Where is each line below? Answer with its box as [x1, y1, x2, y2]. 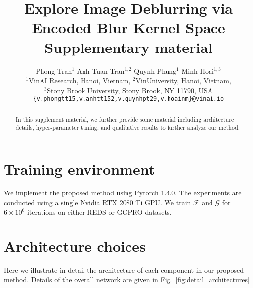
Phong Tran [36, 65, 72, 76]
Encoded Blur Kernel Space [32, 17, 225, 38]
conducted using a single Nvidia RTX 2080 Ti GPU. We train [4, 197, 191, 207]
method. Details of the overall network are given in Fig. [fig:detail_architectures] [4, 274, 250, 285]
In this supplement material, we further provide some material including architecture [15, 115, 234, 123]
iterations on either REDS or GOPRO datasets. [27, 207, 172, 217]
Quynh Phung [134, 65, 177, 76]
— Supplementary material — [23, 37, 234, 57]
